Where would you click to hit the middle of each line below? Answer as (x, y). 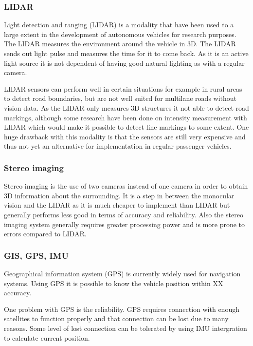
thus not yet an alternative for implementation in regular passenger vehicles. (118, 146)
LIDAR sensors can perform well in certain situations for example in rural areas (123, 88)
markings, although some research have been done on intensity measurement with (126, 117)
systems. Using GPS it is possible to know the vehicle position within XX (114, 283)
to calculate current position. (47, 337)
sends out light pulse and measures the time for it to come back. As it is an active (126, 53)
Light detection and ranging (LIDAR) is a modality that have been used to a (119, 25)
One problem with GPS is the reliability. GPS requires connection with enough (122, 309)
